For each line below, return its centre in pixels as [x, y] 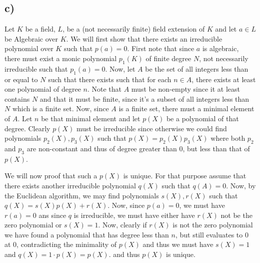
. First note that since [161, 48]
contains [17, 98]
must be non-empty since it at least [186, 89]
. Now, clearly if [122, 225]
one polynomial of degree [43, 89]
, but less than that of [216, 148]
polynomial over [29, 48]
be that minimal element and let [91, 118]
